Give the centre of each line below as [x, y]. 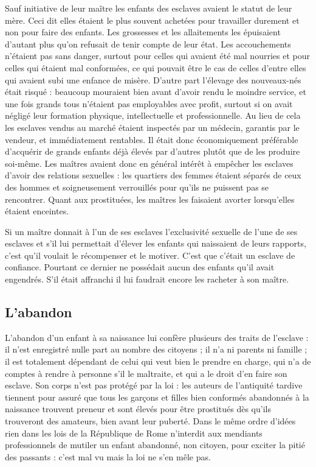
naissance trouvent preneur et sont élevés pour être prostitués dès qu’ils [138, 409]
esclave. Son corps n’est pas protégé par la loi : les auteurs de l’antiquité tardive [154, 385]
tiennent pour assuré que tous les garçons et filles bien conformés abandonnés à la [157, 397]
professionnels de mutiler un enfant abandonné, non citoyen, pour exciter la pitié [155, 445]
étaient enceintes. [37, 211]
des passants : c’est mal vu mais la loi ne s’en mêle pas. [108, 456]
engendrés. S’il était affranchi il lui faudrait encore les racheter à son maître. [147, 279]
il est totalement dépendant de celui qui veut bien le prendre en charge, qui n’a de [158, 361]
